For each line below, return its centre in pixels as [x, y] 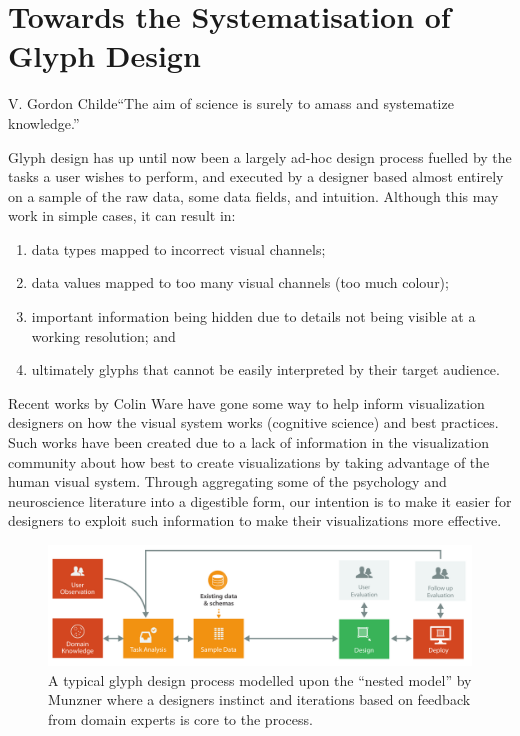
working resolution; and [103, 335]
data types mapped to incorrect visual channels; [178, 248]
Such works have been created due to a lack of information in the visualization [248, 442]
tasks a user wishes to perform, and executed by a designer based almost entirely [256, 176]
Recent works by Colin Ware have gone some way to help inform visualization [246, 402]
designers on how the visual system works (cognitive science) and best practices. [253, 422]
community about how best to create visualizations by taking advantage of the [249, 461]
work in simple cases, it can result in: [122, 215]
